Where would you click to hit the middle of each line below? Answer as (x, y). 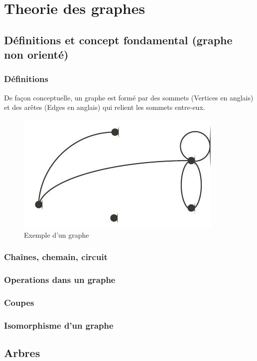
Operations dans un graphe (60, 279)
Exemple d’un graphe (57, 234)
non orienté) (36, 54)
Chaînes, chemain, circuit (56, 257)
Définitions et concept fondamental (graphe (118, 40)
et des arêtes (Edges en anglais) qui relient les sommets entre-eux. (105, 107)
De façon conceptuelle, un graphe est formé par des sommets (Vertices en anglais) (129, 97)
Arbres (22, 352)
